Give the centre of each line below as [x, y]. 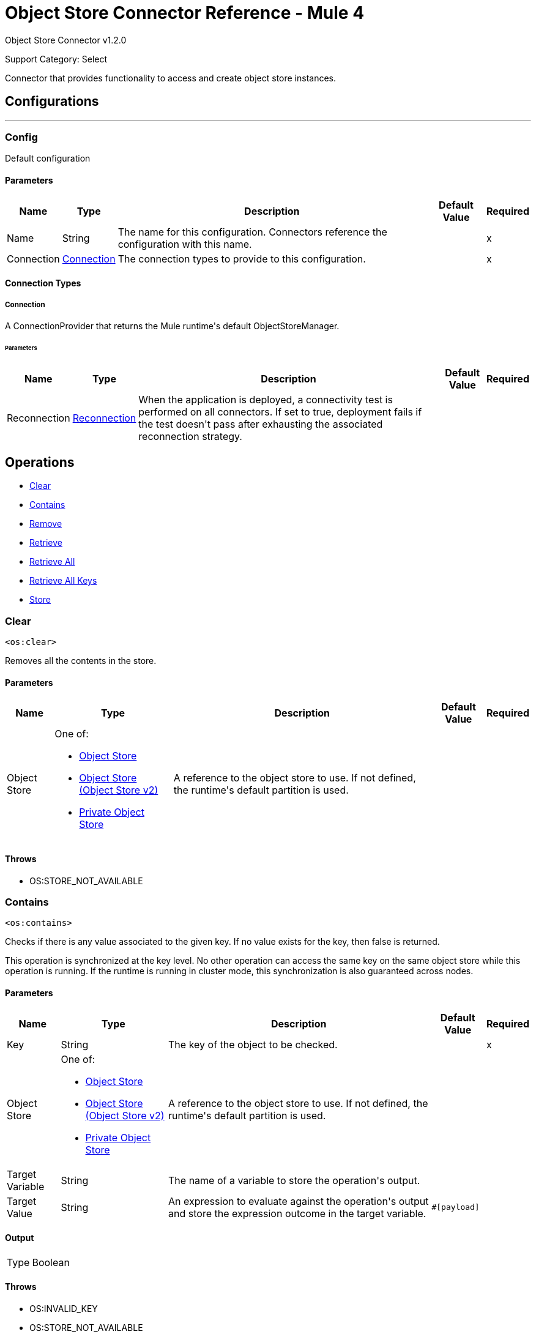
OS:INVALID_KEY [64, 1309]
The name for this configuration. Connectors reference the [252, 232]
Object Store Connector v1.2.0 [66, 40]
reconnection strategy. [190, 436]
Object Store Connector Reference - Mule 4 [185, 13]
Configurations [52, 102]
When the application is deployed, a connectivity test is [266, 399]
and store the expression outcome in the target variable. [297, 1213]
